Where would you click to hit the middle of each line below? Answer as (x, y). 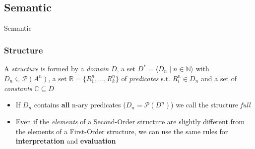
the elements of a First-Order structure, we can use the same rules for (122, 131)
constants (18, 88)
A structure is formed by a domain (57, 69)
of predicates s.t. (146, 78)
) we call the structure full (211, 105)
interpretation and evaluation (66, 141)
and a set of (219, 78)
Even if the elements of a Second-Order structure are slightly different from (130, 122)
